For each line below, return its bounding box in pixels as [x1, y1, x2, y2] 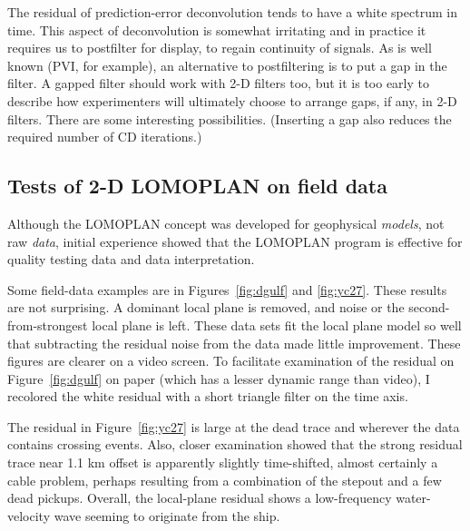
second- [408, 298, 450, 317]
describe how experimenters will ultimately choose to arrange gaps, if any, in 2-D [7, 91, 457, 110]
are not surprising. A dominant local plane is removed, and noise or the [7, 298, 405, 317]
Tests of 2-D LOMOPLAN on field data [7, 172, 387, 200]
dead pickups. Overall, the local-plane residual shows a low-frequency [7, 488, 392, 507]
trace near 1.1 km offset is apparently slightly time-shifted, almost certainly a [7, 453, 438, 472]
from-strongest [7, 315, 88, 334]
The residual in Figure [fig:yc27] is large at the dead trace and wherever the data [7, 417, 460, 436]
